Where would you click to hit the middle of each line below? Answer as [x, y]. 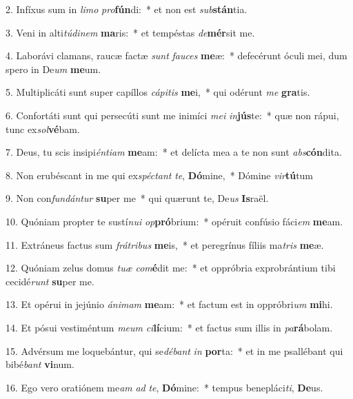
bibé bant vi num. [40, 364]
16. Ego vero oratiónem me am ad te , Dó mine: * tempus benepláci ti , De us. [164, 387]
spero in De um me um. [53, 69]
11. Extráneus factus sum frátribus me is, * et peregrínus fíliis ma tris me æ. [165, 244]
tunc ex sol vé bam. [43, 129]
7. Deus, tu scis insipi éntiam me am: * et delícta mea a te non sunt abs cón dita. [174, 152]
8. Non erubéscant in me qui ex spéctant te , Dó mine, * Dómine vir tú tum [160, 175]
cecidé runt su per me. [50, 281]
